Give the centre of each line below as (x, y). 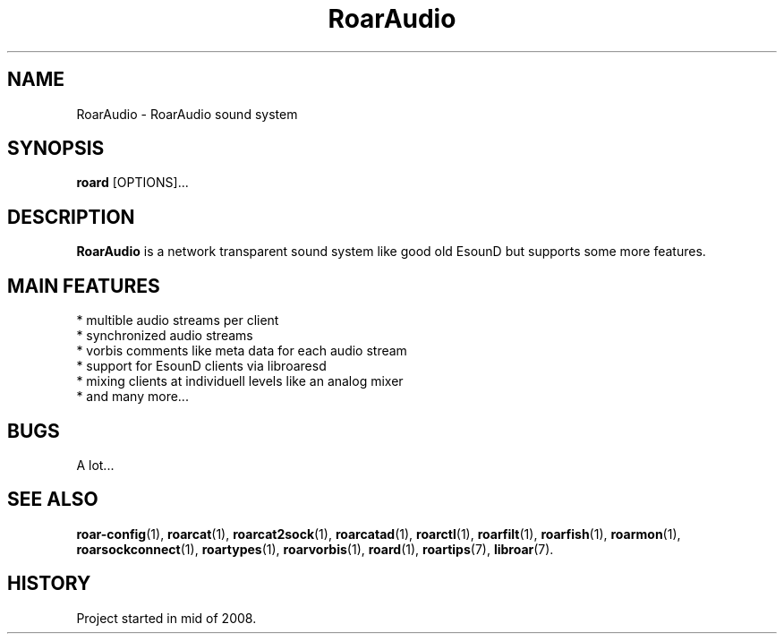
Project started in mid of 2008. (166, 618)
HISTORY (49, 584)
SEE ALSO (53, 500)
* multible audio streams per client (178, 320)
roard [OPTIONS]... (132, 183)
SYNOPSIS (56, 149)
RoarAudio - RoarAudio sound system (187, 114)
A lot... (95, 465)
